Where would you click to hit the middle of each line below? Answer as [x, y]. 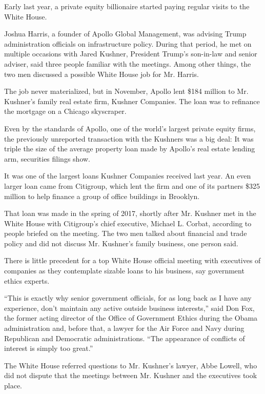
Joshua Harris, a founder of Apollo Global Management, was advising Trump [125, 34]
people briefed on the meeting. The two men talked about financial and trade [126, 233]
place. [13, 385]
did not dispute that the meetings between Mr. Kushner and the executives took [131, 375]
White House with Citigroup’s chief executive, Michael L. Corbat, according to [128, 223]
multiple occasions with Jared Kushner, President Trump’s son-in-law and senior [131, 54]
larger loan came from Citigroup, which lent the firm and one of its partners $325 [132, 185]
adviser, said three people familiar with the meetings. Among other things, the [128, 63]
